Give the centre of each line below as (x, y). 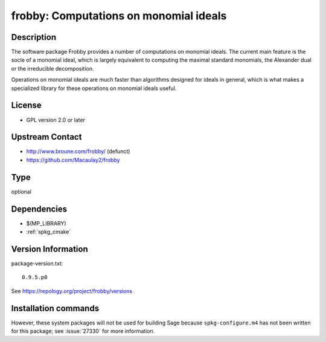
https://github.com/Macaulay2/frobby (73, 160)
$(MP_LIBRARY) (46, 223)
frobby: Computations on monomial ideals (119, 16)
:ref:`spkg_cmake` (49, 232)
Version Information (50, 249)
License (26, 105)
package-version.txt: (37, 263)
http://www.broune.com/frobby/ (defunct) (78, 152)
